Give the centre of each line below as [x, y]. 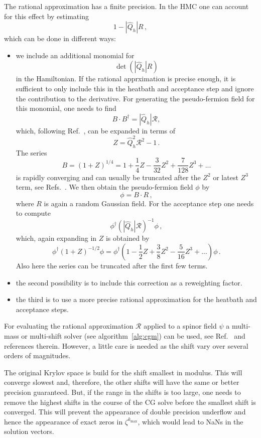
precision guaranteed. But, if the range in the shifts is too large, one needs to [122, 392]
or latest [226, 177]
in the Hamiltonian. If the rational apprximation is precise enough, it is [126, 79]
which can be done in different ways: [60, 38]
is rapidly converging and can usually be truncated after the [108, 177]
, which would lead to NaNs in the [190, 421]
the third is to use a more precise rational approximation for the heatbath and [136, 299]
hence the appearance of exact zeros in [63, 421]
